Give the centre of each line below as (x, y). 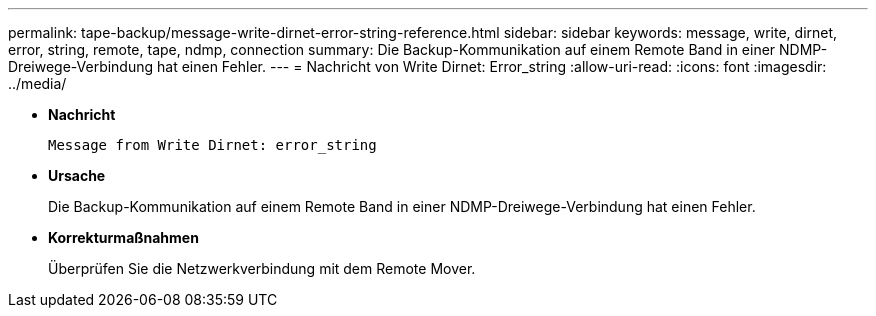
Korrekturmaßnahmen (123, 237)
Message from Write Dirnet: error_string (212, 145)
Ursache (77, 175)
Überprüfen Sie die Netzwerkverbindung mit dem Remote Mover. (262, 268)
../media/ (37, 83)
